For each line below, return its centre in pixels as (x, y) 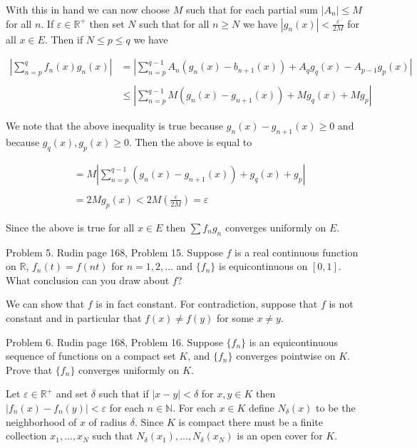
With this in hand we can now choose (88, 9)
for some (235, 317)
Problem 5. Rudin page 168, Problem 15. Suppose (114, 252)
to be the (336, 407)
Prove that (29, 369)
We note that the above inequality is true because (115, 126)
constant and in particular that (74, 317)
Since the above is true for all (70, 227)
